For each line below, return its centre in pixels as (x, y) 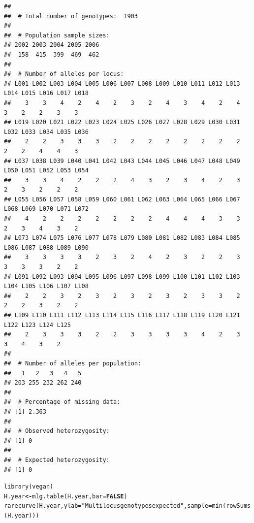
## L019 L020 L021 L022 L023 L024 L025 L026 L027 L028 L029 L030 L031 (122, 122)
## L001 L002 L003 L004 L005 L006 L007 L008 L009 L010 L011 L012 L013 (122, 83)
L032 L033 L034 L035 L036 (46, 132)
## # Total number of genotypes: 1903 (71, 16)
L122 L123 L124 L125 (38, 325)
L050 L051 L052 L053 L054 (46, 171)
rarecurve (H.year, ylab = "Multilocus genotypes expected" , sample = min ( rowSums (127, 506)
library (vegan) (29, 487)
